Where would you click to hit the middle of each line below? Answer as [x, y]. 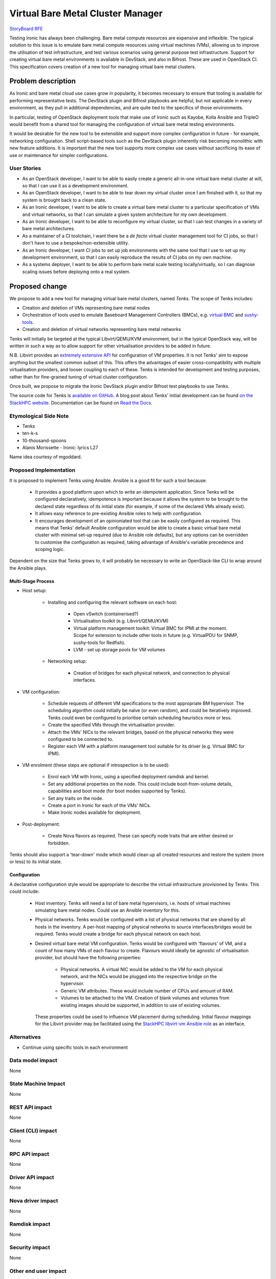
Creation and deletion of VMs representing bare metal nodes [86, 308]
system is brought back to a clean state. [64, 200]
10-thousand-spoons [44, 440]
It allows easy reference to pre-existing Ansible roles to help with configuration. [119, 514]
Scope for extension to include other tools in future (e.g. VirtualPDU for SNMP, [156, 635]
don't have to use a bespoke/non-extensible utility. [76, 243]
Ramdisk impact [30, 1224]
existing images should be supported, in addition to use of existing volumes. [141, 1005]
